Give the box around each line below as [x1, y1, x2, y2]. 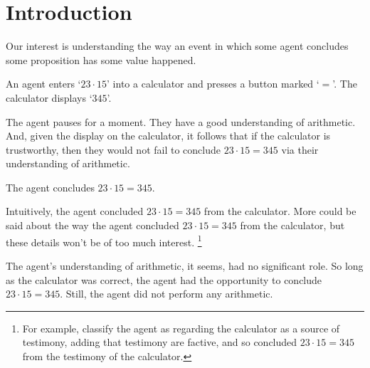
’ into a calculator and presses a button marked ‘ [107, 76, 319, 91]
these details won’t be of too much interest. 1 [6, 232, 202, 249]
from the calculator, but [240, 218, 345, 233]
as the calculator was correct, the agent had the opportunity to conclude [6, 272, 322, 287]
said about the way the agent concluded [6, 218, 179, 233]
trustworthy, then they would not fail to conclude [6, 142, 221, 157]
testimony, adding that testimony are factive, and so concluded [22, 335, 297, 349]
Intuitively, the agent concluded [6, 204, 144, 219]
